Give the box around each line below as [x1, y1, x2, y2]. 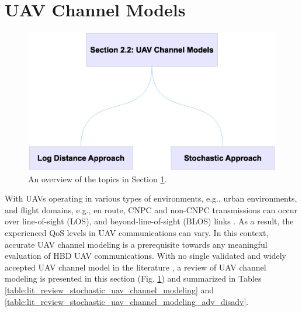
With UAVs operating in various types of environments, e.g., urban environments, [5, 192, 297, 204]
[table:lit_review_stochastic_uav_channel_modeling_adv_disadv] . [5, 295, 249, 307]
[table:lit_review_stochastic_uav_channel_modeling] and [5, 283, 214, 296]
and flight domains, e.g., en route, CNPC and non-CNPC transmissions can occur [5, 203, 298, 216]
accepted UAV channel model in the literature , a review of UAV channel [5, 261, 266, 273]
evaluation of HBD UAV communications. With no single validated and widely [5, 249, 287, 262]
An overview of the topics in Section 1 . [28, 172, 167, 185]
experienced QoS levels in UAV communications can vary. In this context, [5, 226, 269, 238]
